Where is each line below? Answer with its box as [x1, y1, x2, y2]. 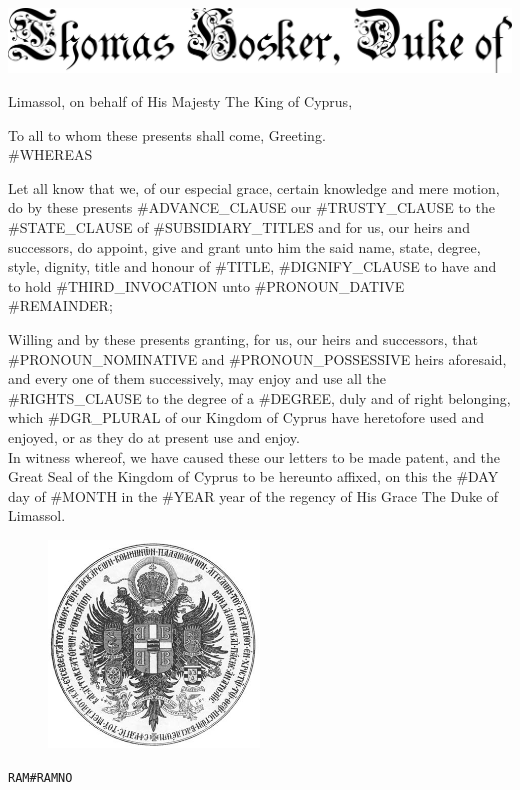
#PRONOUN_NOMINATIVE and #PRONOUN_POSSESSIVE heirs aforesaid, [8, 348, 507, 369]
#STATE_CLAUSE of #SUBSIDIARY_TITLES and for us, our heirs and [8, 217, 470, 238]
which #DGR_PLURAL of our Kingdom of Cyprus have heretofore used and [8, 407, 485, 428]
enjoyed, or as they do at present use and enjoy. [8, 426, 300, 447]
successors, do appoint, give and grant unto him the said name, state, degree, [8, 236, 481, 257]
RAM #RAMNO [8, 770, 73, 785]
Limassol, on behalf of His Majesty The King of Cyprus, [8, 91, 353, 112]
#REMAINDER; [8, 295, 113, 316]
